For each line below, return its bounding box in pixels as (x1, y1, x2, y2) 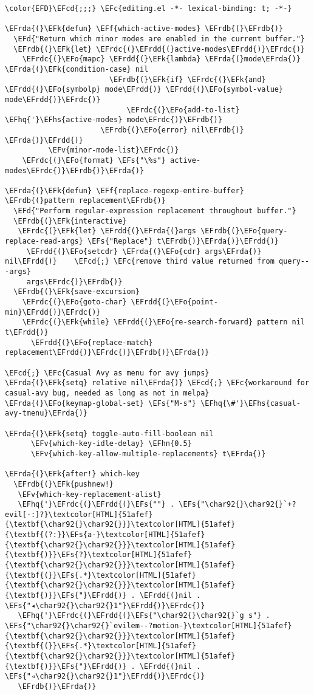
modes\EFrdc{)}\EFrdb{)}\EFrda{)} (5, 166, 145, 175)
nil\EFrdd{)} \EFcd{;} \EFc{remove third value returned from (5, 257, 275, 266)
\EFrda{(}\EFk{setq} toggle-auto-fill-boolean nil (5, 429, 214, 438)
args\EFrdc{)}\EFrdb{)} (26, 277, 123, 286)
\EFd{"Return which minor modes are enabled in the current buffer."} (13, 34, 305, 43)
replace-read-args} (5, 237, 83, 246)
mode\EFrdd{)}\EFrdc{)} (5, 95, 101, 104)
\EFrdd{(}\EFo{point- (131, 298, 218, 307)
